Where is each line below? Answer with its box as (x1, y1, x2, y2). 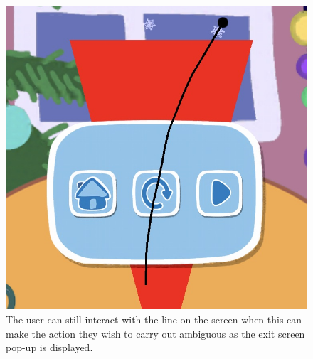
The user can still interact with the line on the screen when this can (6, 311, 302, 326)
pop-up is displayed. (6, 340, 93, 355)
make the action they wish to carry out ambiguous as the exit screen (6, 326, 305, 341)
